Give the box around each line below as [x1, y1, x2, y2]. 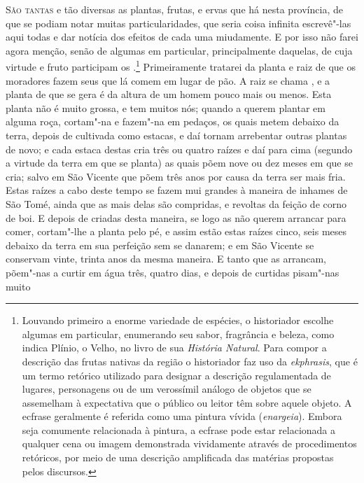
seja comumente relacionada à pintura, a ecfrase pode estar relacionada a [22, 422, 336, 437]
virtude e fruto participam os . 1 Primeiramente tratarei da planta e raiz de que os [6, 57, 356, 74]
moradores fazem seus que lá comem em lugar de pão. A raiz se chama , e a [6, 73, 330, 87]
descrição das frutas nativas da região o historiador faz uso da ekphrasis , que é [22, 353, 358, 368]
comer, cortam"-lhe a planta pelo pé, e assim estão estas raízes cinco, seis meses [6, 224, 347, 239]
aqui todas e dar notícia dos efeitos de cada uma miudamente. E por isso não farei [6, 29, 358, 44]
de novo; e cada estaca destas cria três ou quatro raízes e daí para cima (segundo [6, 141, 353, 156]
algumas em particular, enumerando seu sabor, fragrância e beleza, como [22, 326, 335, 341]
